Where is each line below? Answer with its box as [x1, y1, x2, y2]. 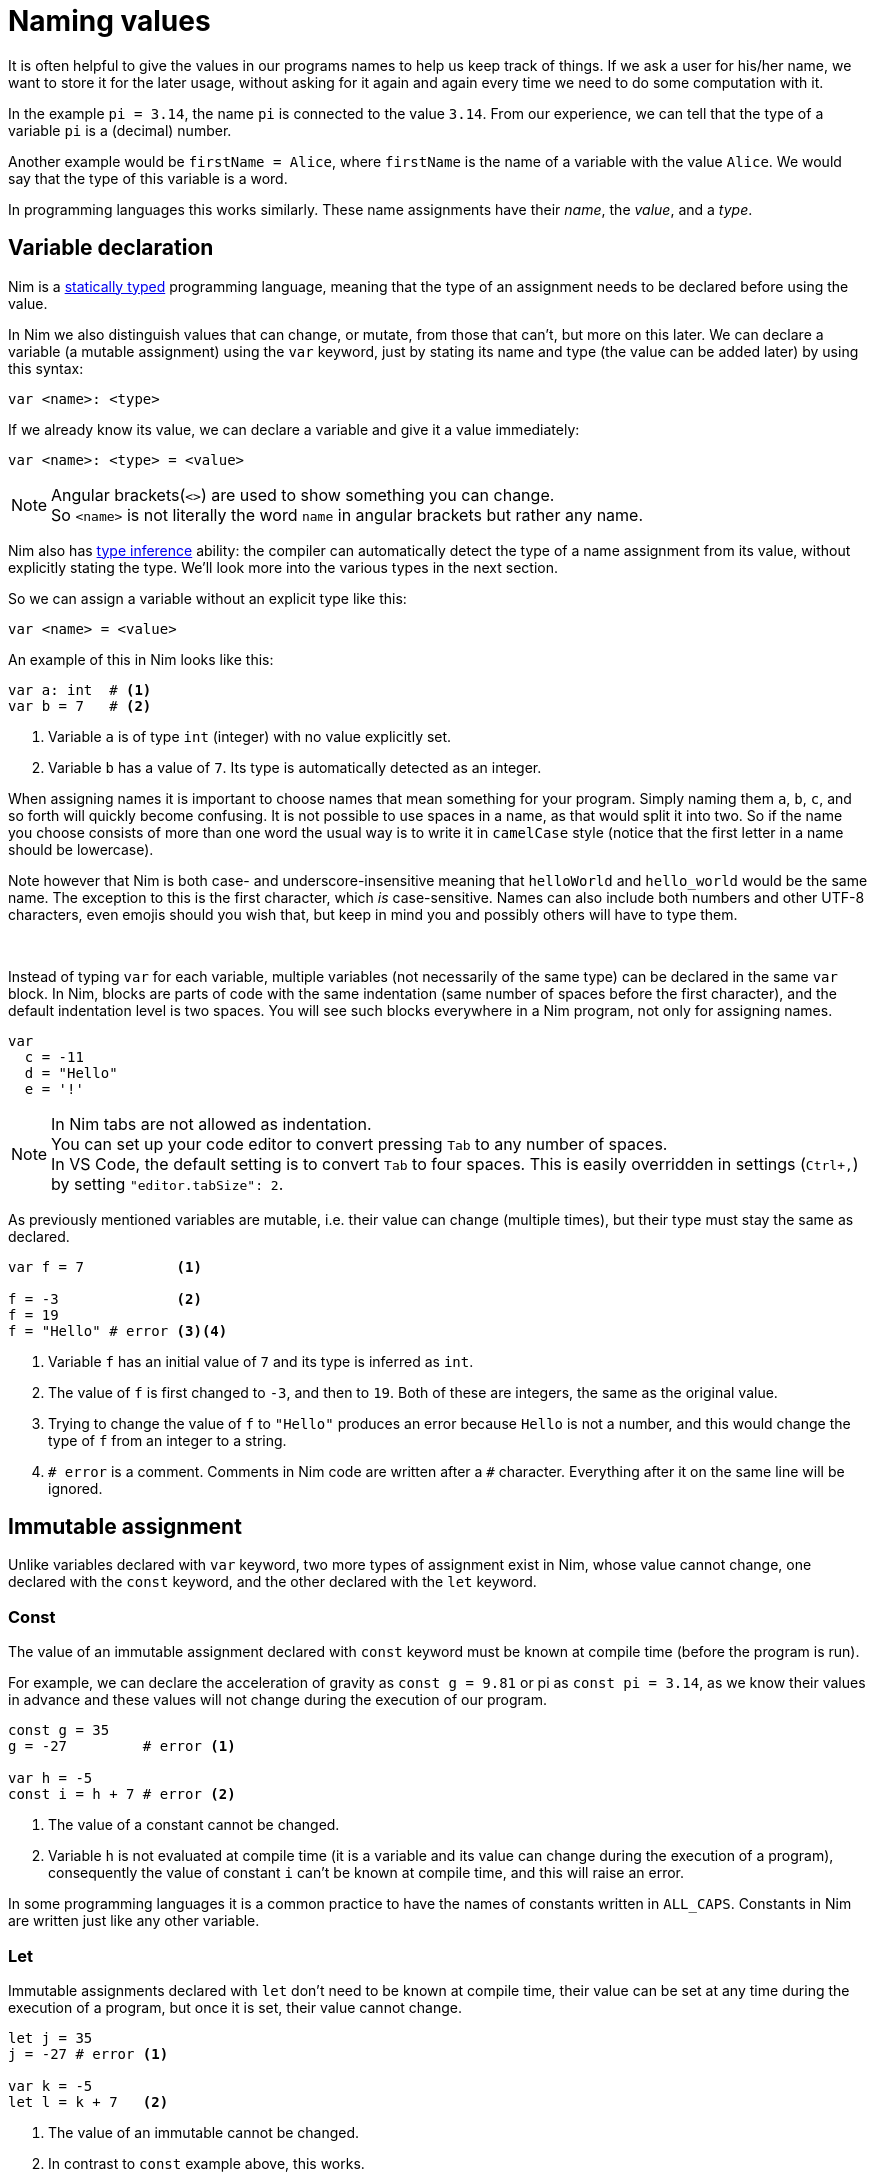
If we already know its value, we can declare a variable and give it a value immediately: [8, 420, 580, 438]
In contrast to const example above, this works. [48, 2154, 365, 2172]
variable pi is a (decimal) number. [8, 121, 232, 139]
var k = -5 [8, 2077, 93, 2094]
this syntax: [8, 359, 84, 377]
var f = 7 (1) [8, 1258, 202, 1275]
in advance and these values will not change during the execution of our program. [8, 1691, 547, 1709]
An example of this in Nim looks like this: [8, 650, 274, 668]
